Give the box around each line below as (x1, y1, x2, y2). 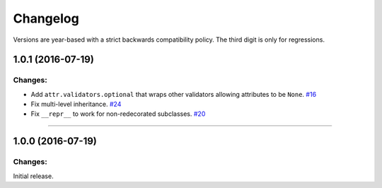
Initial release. (13, 172, 54, 180)
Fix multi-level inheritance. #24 (30, 100, 122, 109)
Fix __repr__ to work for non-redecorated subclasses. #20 (30, 110, 206, 118)
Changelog (13, 11, 79, 26)
